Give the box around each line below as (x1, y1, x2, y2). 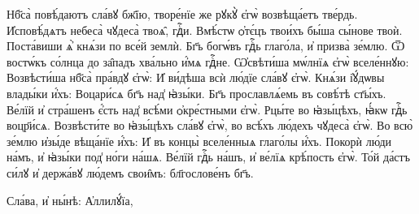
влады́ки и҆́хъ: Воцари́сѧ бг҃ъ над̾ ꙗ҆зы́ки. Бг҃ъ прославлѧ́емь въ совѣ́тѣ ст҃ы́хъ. (7, 84, 386, 101)
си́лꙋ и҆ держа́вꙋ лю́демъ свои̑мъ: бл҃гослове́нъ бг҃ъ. (7, 164, 254, 181)
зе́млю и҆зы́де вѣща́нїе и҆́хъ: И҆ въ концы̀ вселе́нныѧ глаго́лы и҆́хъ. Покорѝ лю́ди (7, 132, 392, 149)
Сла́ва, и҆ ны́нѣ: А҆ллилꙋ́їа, (7, 191, 133, 208)
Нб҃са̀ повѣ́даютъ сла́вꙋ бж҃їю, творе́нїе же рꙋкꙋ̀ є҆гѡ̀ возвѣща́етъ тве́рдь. (7, 6, 358, 22)
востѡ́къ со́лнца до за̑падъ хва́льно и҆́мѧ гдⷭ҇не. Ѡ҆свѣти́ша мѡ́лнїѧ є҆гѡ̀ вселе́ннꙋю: (7, 53, 409, 70)
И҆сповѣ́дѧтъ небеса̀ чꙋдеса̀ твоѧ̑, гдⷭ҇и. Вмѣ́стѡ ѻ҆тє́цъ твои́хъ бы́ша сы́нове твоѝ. (7, 21, 403, 38)
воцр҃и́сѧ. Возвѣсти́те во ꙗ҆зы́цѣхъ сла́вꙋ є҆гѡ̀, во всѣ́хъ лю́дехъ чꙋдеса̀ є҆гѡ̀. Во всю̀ (7, 117, 413, 134)
